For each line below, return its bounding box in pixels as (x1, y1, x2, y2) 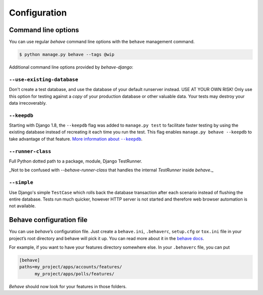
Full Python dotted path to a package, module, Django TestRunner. (9, 158, 142, 164)
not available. (9, 203, 36, 209)
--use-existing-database (9, 76, 78, 83)
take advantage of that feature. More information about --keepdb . (9, 136, 143, 142)
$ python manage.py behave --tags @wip (19, 52, 114, 57)
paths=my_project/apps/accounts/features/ (19, 264, 122, 270)
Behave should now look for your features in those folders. (9, 283, 127, 289)
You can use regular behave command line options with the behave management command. (9, 39, 195, 45)
